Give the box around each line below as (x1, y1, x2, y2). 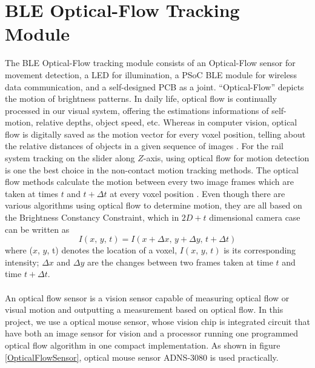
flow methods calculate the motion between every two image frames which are (5, 175, 294, 188)
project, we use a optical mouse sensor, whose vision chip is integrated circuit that (5, 315, 310, 327)
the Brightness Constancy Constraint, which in (5, 211, 179, 224)
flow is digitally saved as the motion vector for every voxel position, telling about (5, 127, 306, 140)
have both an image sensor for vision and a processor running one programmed (5, 327, 299, 340)
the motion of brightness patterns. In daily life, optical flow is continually (5, 92, 277, 105)
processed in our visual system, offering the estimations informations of (5, 104, 269, 116)
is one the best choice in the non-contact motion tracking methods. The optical (5, 163, 299, 176)
